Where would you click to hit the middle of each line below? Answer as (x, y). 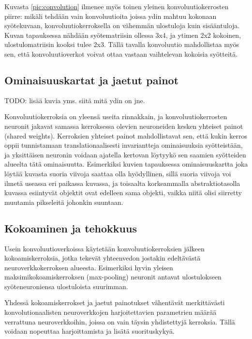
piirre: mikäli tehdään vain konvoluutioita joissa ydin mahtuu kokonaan (111, 16)
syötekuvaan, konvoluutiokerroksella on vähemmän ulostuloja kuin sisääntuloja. (122, 25)
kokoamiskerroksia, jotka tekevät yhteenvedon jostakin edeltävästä (103, 258)
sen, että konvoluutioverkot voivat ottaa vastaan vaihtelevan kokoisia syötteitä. (121, 54)
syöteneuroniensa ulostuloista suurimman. (66, 286)
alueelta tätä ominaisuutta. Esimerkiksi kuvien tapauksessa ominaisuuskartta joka (126, 164)
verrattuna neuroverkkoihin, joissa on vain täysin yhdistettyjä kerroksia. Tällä (120, 321)
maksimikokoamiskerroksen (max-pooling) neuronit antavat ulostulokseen (113, 277)
